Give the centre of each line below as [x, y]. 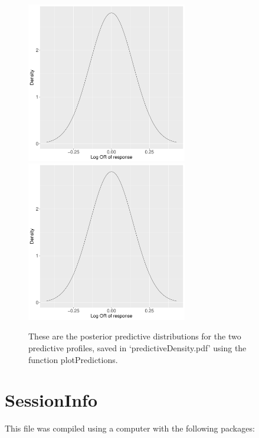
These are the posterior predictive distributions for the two [135, 336]
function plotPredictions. [73, 359]
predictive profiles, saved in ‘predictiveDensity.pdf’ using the [137, 347]
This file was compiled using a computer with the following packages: [130, 428]
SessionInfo [51, 400]
